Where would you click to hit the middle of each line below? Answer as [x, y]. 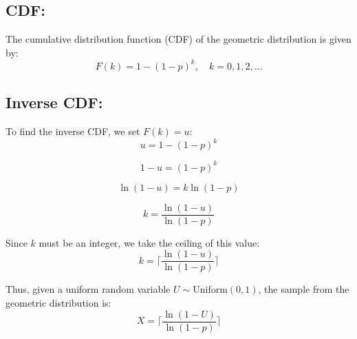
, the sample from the [304, 289]
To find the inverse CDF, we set [73, 131]
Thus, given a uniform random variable [88, 289]
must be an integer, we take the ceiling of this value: [149, 242]
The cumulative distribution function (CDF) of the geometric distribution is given [178, 39]
